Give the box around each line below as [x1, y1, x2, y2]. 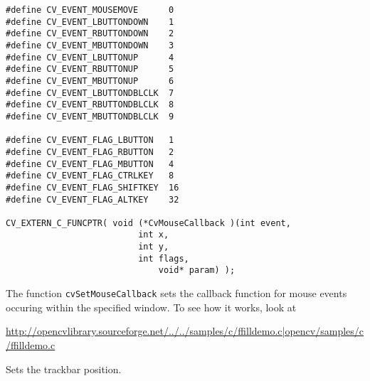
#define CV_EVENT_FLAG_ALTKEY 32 [6, 194, 179, 205]
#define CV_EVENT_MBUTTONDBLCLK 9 [6, 111, 174, 122]
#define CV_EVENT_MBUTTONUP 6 [6, 75, 174, 86]
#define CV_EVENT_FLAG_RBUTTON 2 [6, 146, 174, 157]
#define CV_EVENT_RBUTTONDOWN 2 [6, 28, 174, 39]
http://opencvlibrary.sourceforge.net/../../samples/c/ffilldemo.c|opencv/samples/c [6, 323, 364, 338]
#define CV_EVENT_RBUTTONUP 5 [6, 64, 174, 75]
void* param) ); [158, 265, 236, 276]
